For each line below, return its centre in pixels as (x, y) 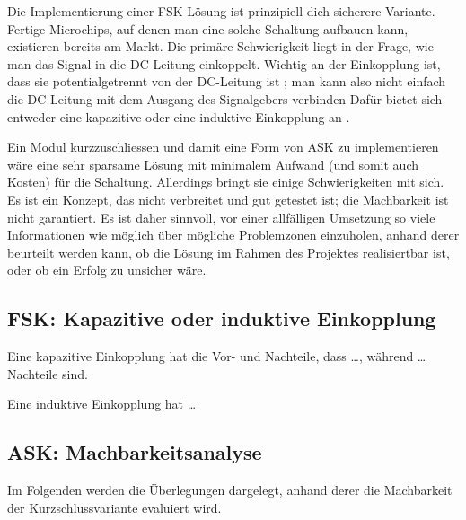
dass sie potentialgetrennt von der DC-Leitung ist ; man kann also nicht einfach (227, 81)
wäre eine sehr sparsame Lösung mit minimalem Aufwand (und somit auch (213, 164)
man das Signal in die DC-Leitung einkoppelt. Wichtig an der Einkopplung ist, (224, 63)
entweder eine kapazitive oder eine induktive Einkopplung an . (179, 116)
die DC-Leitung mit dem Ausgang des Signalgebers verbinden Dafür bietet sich (225, 98)
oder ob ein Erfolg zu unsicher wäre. (107, 270)
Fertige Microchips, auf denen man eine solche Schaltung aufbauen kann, (208, 28)
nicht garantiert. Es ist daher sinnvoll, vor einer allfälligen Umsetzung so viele (221, 217)
